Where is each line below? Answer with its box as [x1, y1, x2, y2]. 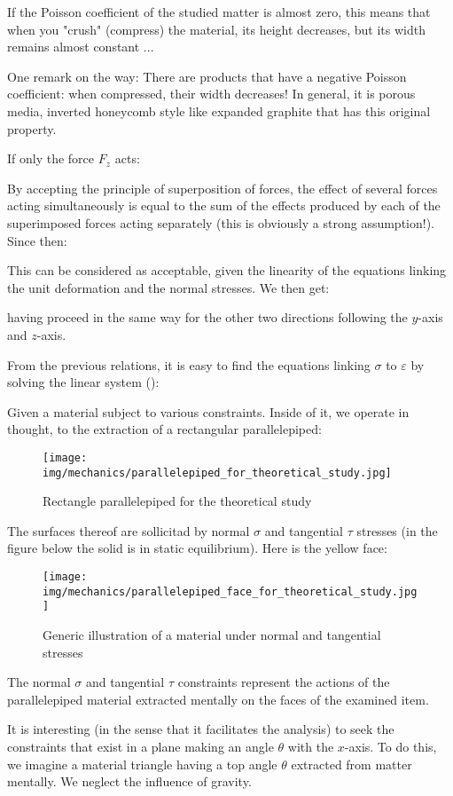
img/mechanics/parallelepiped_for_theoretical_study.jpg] [43, 466, 392, 479]
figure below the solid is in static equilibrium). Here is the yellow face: [7, 539, 387, 557]
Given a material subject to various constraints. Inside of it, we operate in [7, 402, 410, 421]
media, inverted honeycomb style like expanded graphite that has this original [7, 101, 431, 120]
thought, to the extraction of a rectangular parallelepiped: [7, 420, 322, 438]
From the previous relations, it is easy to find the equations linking [7, 355, 371, 374]
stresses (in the [356, 521, 438, 540]
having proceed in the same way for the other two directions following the [7, 308, 408, 327]
